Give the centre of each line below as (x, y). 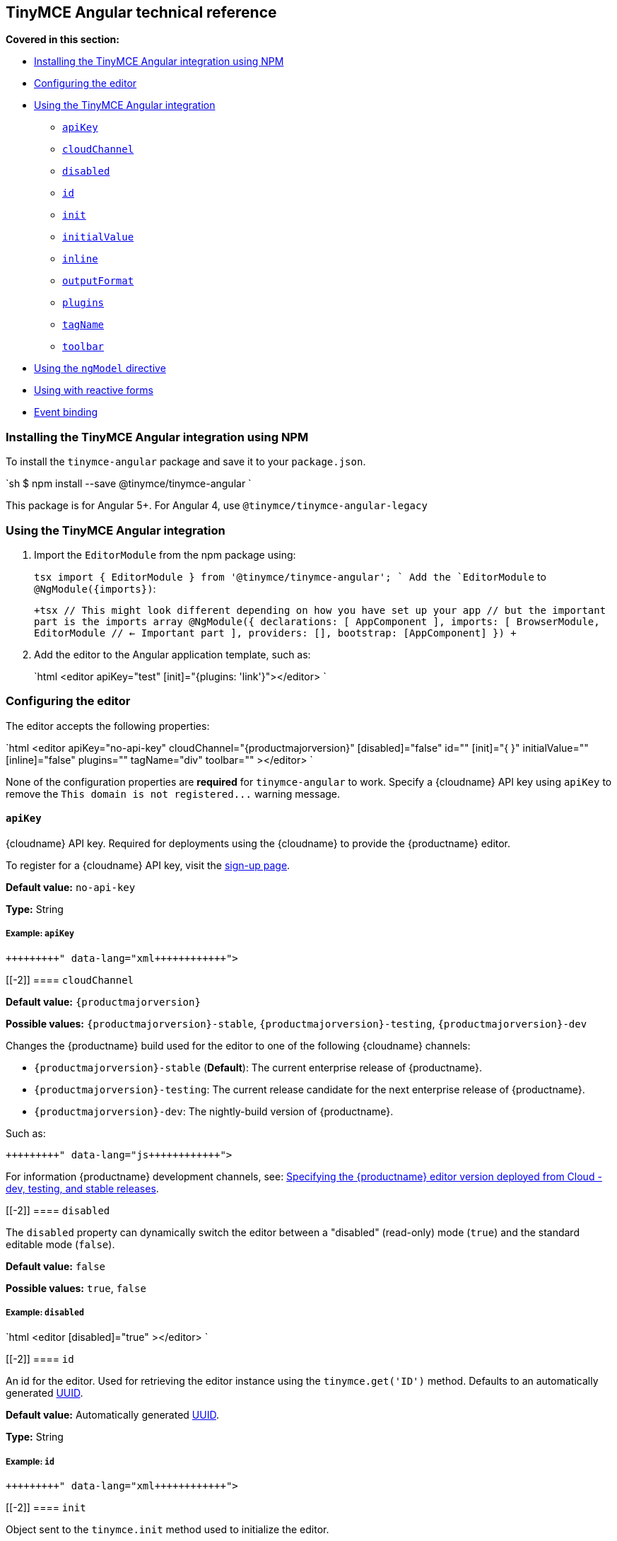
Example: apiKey (40, 934)
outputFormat (98, 281)
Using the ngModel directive (100, 368)
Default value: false (56, 1266)
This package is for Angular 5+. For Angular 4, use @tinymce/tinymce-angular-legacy (217, 506)
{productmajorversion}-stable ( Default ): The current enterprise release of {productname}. (258, 1067)
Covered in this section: (63, 40)
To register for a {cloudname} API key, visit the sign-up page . (148, 865)
